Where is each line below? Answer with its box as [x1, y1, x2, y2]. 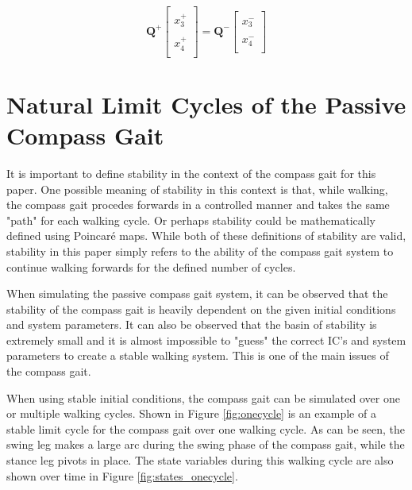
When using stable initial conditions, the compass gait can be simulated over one [6, 389, 400, 406]
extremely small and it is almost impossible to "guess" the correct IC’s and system [6, 331, 406, 348]
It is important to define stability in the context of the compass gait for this [6, 164, 376, 181]
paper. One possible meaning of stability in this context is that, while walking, [6, 180, 388, 197]
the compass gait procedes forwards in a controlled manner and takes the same [6, 196, 390, 213]
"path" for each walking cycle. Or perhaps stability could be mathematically [6, 211, 375, 228]
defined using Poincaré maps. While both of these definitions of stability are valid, [6, 227, 406, 244]
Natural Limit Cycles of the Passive [6, 87, 406, 120]
